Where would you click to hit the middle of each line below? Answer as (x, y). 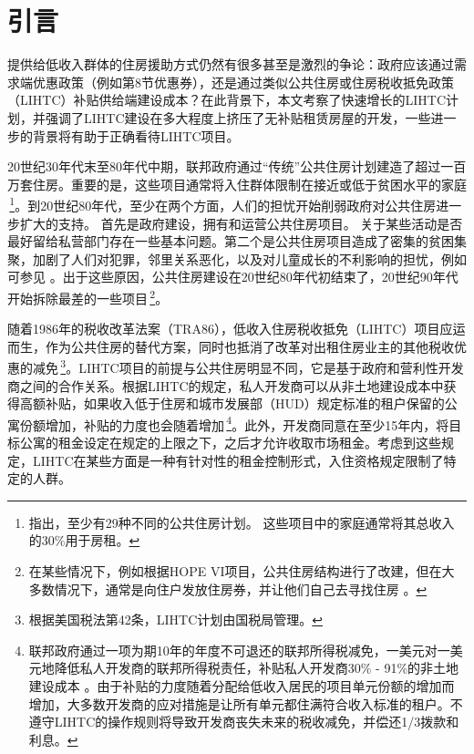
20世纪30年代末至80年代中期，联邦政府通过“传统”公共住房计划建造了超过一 (231, 166)
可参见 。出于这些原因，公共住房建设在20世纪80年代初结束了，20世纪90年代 (233, 277)
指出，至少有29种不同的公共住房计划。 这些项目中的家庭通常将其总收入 (242, 522)
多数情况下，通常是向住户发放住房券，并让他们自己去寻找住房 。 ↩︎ (228, 589)
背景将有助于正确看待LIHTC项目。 (136, 135)
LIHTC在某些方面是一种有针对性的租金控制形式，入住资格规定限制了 (238, 460)
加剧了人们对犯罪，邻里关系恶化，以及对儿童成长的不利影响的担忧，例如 (249, 258)
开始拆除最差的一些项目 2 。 (88, 296)
